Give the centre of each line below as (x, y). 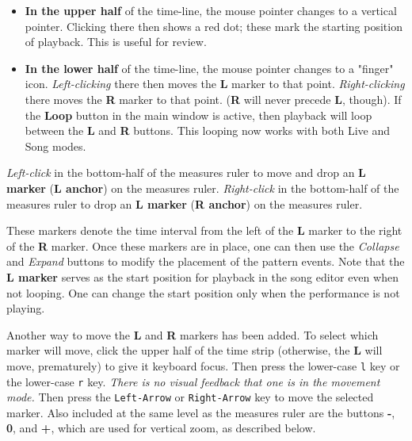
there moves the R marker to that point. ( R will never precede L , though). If (213, 99)
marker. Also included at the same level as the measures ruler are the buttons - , (201, 412)
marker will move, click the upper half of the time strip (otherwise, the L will (195, 350)
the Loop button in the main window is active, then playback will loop (198, 115)
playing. (26, 308)
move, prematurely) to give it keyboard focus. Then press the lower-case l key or (203, 365)
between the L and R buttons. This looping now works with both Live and (207, 130)
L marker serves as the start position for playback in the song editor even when (202, 276)
